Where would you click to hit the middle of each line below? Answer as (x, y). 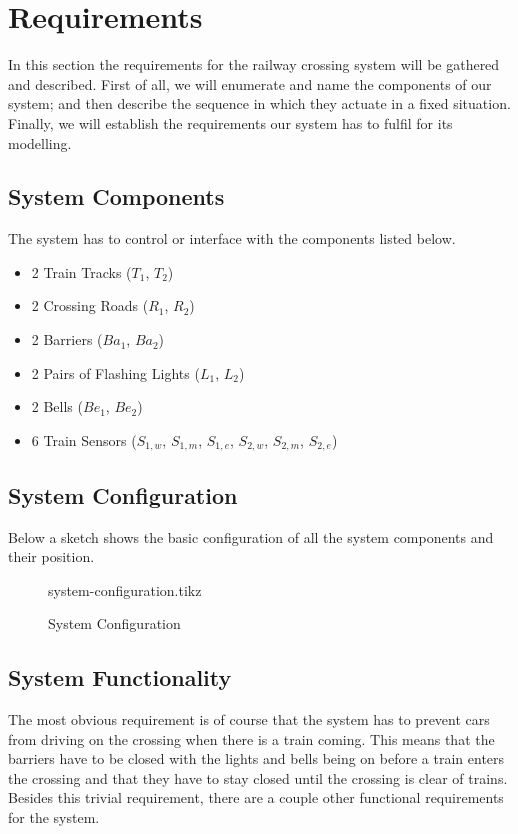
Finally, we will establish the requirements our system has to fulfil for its (230, 122)
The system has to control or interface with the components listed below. (232, 238)
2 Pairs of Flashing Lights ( (115, 372)
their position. (51, 556)
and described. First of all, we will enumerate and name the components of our (250, 83)
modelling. (40, 142)
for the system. (54, 817)
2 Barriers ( (67, 339)
